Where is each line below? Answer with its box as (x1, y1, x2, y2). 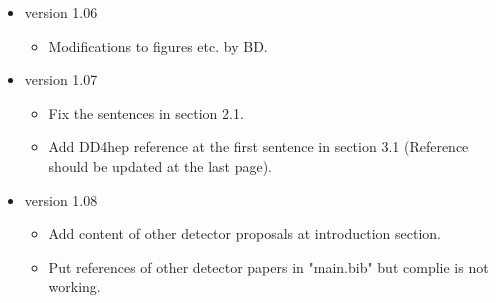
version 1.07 (24, 69, 98, 90)
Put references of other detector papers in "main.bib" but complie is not (48, 256, 489, 277)
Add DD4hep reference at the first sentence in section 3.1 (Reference (48, 136, 469, 157)
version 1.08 (24, 189, 98, 210)
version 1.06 (24, 2, 98, 22)
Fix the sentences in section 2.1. (48, 102, 244, 123)
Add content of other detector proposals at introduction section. (48, 223, 441, 244)
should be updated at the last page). (48, 155, 272, 176)
